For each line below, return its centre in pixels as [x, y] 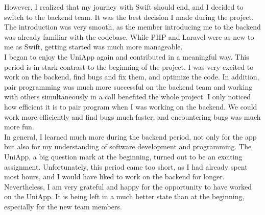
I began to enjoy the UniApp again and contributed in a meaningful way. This [127, 56]
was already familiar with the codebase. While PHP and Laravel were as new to [129, 36]
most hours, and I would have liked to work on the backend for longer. [114, 177]
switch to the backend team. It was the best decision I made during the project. [129, 17]
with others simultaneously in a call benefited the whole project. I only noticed [127, 97]
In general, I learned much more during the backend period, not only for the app [130, 136]
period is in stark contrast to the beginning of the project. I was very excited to [129, 66]
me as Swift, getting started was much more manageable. [93, 47]
